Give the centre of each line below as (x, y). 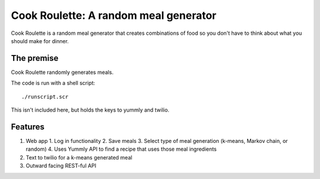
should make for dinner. (40, 41)
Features (28, 127)
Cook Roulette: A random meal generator (113, 15)
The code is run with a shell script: (53, 83)
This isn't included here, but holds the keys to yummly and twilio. (90, 110)
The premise (35, 58)
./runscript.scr (45, 97)
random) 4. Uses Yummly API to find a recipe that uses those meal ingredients (121, 149)
